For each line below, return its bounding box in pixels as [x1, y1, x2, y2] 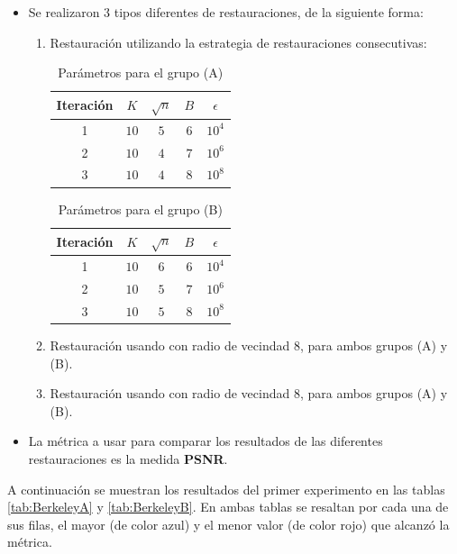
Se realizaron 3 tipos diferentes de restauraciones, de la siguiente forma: [28, 3, 424, 21]
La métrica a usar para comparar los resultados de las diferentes [28, 431, 383, 450]
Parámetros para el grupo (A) [58, 63, 224, 82]
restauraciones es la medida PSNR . [28, 449, 228, 468]
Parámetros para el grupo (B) [58, 199, 223, 218]
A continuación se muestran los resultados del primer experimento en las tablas [7, 479, 445, 498]
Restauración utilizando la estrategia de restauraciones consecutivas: [50, 32, 427, 51]
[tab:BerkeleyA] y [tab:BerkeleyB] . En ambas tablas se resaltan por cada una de [7, 497, 449, 516]
